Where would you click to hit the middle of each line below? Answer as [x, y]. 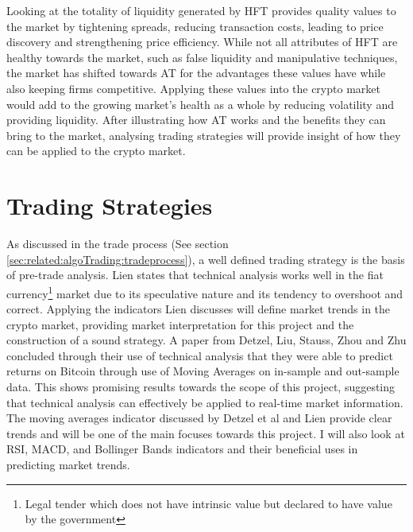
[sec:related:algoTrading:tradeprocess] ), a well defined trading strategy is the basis [206, 259]
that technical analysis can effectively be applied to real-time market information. [205, 402]
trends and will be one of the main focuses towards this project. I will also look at [206, 433]
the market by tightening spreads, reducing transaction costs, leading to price [195, 26]
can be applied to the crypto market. [96, 151]
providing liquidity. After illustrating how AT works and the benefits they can [196, 120]
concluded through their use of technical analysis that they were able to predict [200, 355]
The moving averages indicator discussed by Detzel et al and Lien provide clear [199, 418]
